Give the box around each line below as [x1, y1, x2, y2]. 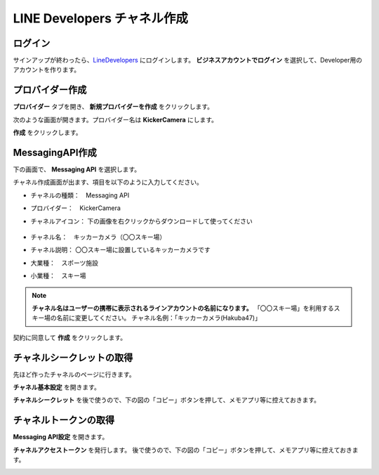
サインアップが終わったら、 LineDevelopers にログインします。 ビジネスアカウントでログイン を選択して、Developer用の [13, 56, 363, 65]
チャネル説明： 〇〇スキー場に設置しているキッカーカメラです [30, 246, 211, 254]
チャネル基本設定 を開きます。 [13, 383, 101, 391]
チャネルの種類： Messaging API [30, 190, 130, 200]
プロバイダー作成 [13, 84, 87, 96]
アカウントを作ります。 [13, 65, 81, 74]
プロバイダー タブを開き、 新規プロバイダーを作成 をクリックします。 [13, 103, 214, 111]
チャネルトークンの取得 [13, 415, 115, 427]
